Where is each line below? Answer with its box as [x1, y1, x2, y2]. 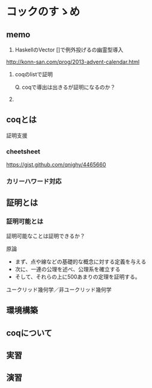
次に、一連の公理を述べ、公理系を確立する [14, 265, 121, 273]
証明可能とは [6, 218, 44, 226]
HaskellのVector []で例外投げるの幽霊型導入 [14, 46, 124, 53]
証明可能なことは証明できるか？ [6, 232, 85, 239]
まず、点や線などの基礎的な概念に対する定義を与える [14, 257, 147, 265]
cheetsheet [6, 147, 41, 155]
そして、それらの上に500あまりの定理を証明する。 [14, 273, 141, 280]
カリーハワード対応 [6, 177, 62, 186]
